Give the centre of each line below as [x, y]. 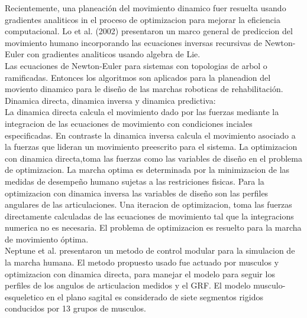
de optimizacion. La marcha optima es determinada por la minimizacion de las [147, 170]
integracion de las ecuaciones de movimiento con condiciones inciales [129, 123]
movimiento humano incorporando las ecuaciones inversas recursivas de [134, 42]
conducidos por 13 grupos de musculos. [75, 308]
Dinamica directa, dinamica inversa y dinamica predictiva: [110, 100]
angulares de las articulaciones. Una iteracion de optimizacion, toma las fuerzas [148, 204]
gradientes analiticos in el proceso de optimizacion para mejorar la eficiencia [143, 19]
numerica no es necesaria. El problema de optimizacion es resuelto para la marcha [153, 227]
